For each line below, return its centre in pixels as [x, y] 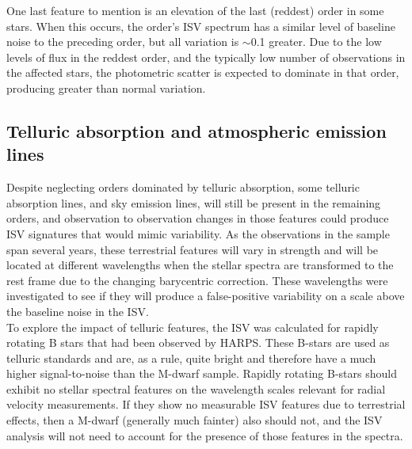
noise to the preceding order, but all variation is [123, 42]
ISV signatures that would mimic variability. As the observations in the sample [198, 233]
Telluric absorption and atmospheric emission [196, 130]
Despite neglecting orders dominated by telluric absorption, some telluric [183, 187]
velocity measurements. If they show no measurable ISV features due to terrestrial [206, 404]
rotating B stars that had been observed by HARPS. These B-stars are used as [198, 342]
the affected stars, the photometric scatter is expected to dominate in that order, [203, 72]
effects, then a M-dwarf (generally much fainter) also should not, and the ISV [195, 420]
